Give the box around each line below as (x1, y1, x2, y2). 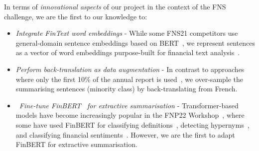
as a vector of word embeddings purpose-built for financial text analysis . (15, 47, 240, 58)
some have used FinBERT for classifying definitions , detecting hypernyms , (15, 119, 250, 130)
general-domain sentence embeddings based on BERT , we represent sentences (15, 37, 255, 48)
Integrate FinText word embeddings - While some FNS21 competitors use (15, 28, 238, 38)
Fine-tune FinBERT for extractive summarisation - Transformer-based (19, 100, 239, 110)
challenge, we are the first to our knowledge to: (4, 11, 147, 21)
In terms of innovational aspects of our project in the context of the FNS (4, 1, 226, 11)
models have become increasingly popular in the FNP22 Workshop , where (15, 110, 245, 120)
